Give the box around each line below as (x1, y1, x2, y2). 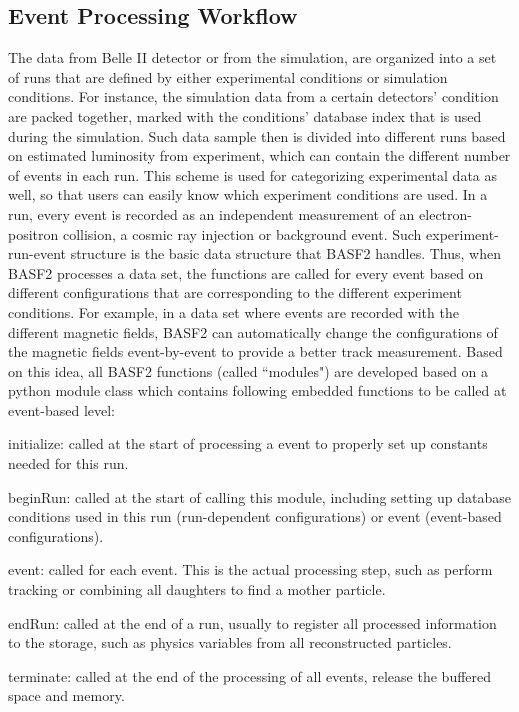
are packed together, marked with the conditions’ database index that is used (8, 105, 482, 126)
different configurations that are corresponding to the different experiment (8, 282, 462, 303)
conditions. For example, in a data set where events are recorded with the (8, 301, 459, 322)
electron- (419, 203, 472, 224)
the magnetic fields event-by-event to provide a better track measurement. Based (8, 341, 503, 362)
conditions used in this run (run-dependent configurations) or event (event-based (8, 506, 502, 527)
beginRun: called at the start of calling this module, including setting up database (8, 486, 512, 507)
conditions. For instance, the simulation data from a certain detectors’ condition (8, 86, 499, 107)
